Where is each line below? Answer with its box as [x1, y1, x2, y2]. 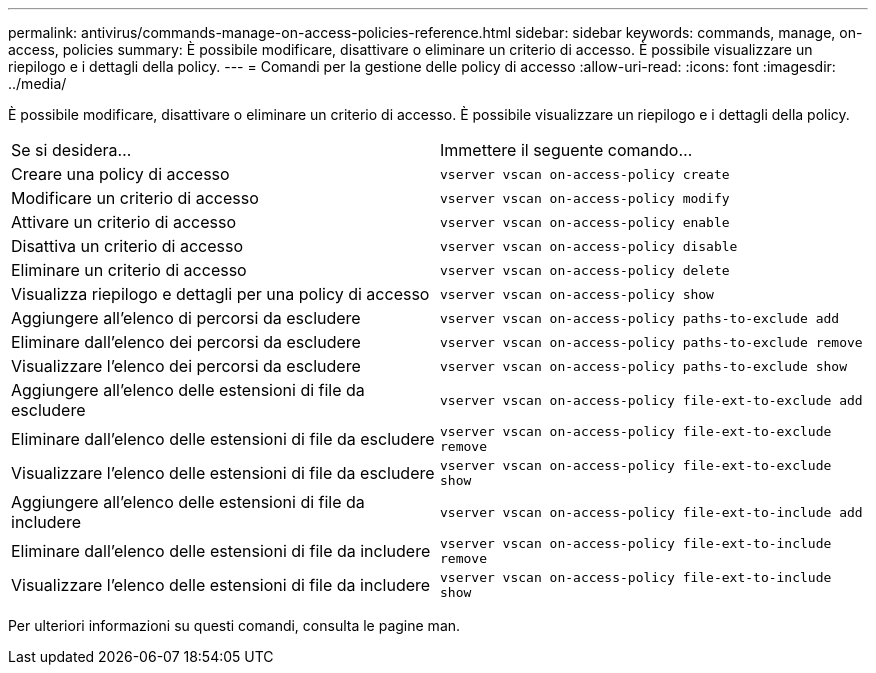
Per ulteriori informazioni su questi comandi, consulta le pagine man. [8, 617, 461, 634]
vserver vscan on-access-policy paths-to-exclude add [440, 310, 840, 326]
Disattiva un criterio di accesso [11, 236, 244, 256]
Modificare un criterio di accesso [11, 188, 259, 208]
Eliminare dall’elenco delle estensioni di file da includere [11, 541, 431, 561]
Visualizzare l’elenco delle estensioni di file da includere [11, 575, 431, 595]
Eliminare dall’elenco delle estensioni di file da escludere [11, 429, 435, 449]
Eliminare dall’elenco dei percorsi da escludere [11, 332, 361, 352]
